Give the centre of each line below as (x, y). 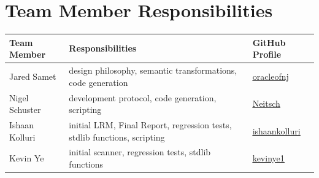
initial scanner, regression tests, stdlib (140, 152)
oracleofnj (271, 76)
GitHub (269, 42)
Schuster (25, 110)
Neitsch (266, 103)
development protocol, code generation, (143, 97)
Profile (267, 54)
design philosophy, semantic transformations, (153, 70)
